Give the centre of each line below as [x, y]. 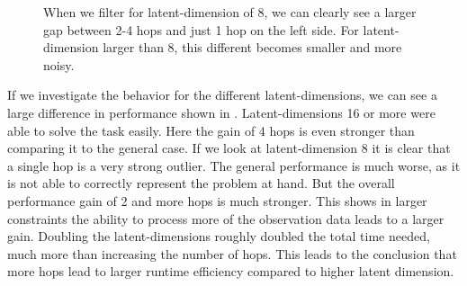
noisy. [59, 64]
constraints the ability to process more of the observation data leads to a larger [226, 218]
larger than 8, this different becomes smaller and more [252, 47]
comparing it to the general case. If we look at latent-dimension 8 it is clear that [229, 148]
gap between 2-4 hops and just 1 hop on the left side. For [201, 29]
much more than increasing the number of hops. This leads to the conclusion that [232, 253]
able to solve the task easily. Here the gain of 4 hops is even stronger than [211, 130]
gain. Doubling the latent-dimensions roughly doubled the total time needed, [219, 236]
